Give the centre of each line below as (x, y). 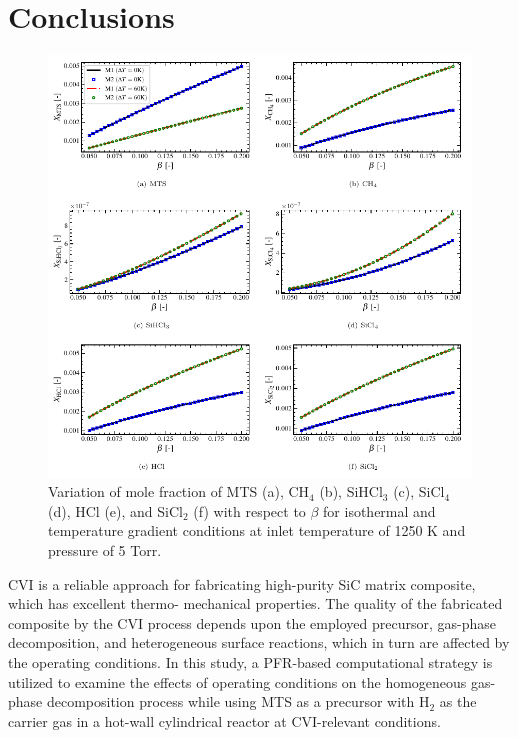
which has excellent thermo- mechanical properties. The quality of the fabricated (255, 603)
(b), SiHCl (351, 491)
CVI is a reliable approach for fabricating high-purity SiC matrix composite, (242, 583)
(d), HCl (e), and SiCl (115, 510)
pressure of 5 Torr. (105, 549)
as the (458, 701)
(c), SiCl (419, 491)
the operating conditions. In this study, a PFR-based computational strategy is (250, 661)
